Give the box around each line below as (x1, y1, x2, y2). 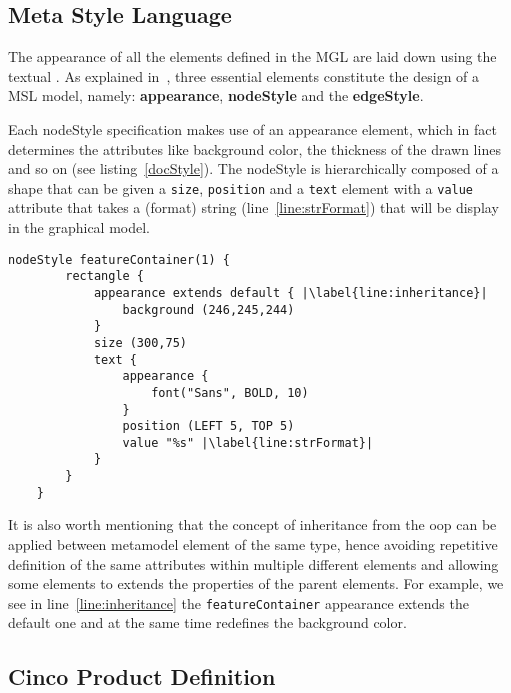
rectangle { (65, 269, 145, 284)
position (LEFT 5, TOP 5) (122, 419, 295, 434)
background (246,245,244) (122, 302, 295, 317)
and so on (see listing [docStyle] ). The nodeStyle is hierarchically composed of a (8, 158, 499, 179)
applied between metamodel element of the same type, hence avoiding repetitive (8, 534, 498, 555)
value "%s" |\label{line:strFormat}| (122, 435, 374, 450)
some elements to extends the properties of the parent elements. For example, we (8, 573, 504, 594)
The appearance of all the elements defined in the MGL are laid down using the (8, 46, 497, 67)
